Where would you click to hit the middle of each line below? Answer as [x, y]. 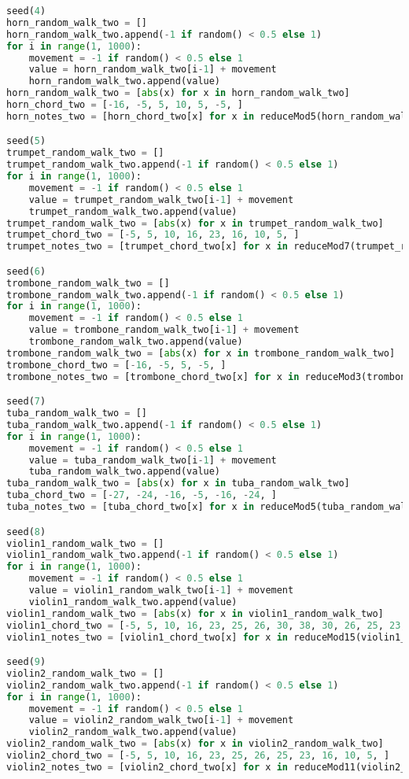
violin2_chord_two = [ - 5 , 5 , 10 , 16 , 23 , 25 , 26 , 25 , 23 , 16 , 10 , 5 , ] [198, 756]
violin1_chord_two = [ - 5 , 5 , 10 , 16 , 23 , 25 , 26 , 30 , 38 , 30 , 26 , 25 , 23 [204, 625]
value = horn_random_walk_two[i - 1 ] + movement [153, 70]
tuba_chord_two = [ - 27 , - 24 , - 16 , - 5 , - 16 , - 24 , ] [142, 495]
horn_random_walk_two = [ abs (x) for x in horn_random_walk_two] [178, 93]
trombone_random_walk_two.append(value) [136, 342]
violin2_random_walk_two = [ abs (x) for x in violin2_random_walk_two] [195, 744]
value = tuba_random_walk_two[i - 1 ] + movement [153, 460]
